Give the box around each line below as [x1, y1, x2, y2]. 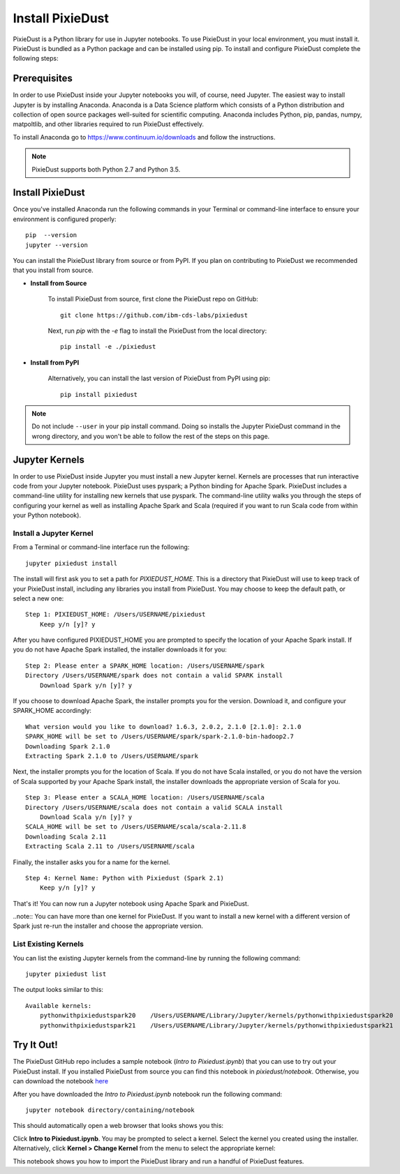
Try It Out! [13, 1039, 59, 1051]
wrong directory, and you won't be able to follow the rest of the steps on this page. [31, 432, 270, 440]
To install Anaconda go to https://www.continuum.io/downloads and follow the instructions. [13, 133, 276, 141]
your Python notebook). [13, 511, 82, 520]
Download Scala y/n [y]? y [39, 813, 133, 821]
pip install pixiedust [60, 391, 138, 398]
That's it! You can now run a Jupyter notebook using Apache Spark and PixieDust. [13, 899, 249, 908]
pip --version [25, 231, 77, 239]
